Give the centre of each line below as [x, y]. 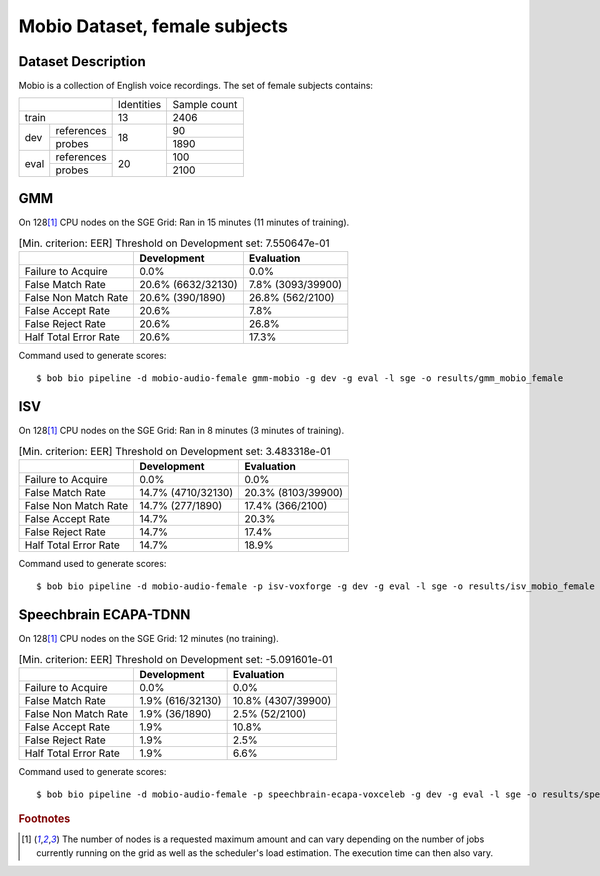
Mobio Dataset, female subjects [153, 26]
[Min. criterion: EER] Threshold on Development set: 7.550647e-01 [174, 243]
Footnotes [44, 818]
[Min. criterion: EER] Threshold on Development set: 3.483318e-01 [174, 451]
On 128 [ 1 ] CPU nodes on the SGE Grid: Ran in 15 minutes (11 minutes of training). [184, 222]
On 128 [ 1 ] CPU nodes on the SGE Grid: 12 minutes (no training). [148, 639]
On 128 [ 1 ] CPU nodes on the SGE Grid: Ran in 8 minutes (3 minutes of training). [181, 431]
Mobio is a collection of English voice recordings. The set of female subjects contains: [196, 86]
